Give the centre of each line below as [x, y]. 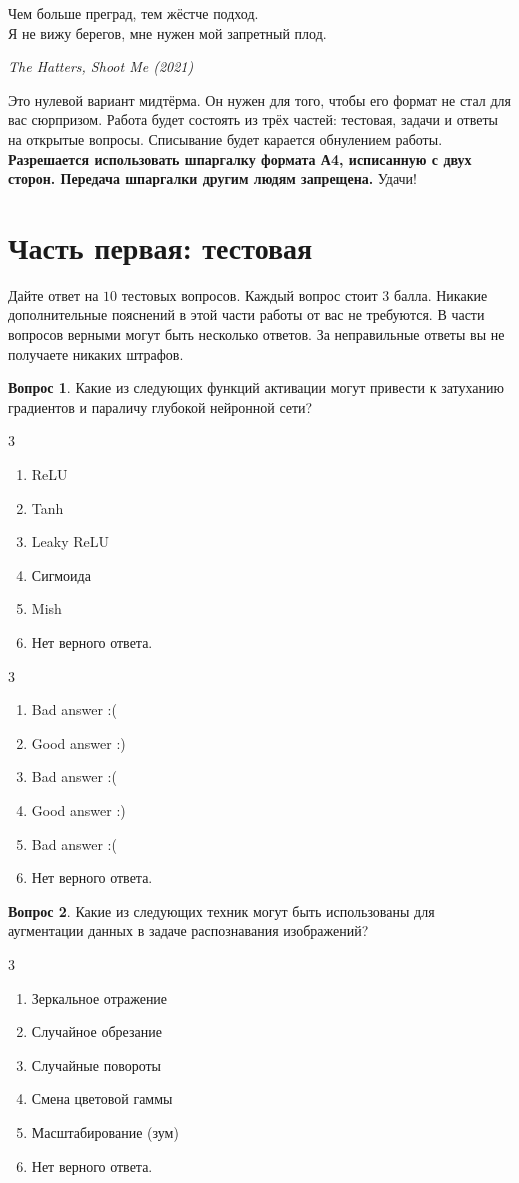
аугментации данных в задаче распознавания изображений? [188, 930]
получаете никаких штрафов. [96, 353]
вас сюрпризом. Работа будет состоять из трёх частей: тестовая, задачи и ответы [253, 119]
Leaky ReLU [70, 541]
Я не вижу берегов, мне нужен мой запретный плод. [167, 32]
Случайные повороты [96, 1064]
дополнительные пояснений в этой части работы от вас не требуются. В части [246, 314]
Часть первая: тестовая [160, 246]
